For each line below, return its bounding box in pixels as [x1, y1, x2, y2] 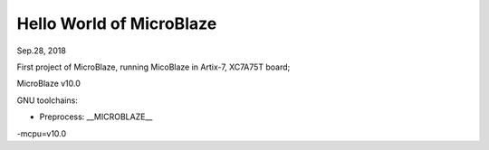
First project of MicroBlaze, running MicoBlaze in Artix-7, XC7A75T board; [16, 61, 291, 72]
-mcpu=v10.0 [16, 127, 67, 139]
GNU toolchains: [16, 95, 79, 106]
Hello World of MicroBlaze [16, 14, 217, 33]
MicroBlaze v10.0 [16, 78, 81, 89]
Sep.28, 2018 [16, 45, 67, 56]
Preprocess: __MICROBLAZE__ [39, 111, 153, 122]
